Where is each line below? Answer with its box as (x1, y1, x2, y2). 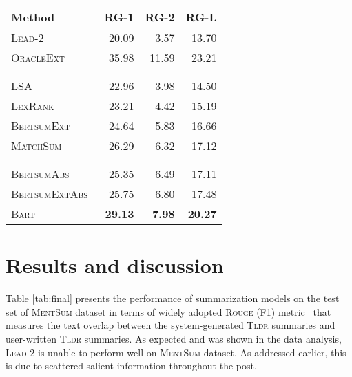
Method (11, 9, 55, 25)
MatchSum (11, 138, 62, 153)
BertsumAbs (11, 166, 70, 182)
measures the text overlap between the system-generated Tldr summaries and (6, 318, 335, 332)
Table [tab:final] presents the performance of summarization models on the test (6, 291, 340, 305)
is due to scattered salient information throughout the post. (6, 358, 257, 373)
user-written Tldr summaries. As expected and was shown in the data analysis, (6, 331, 342, 345)
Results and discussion (6, 251, 224, 279)
